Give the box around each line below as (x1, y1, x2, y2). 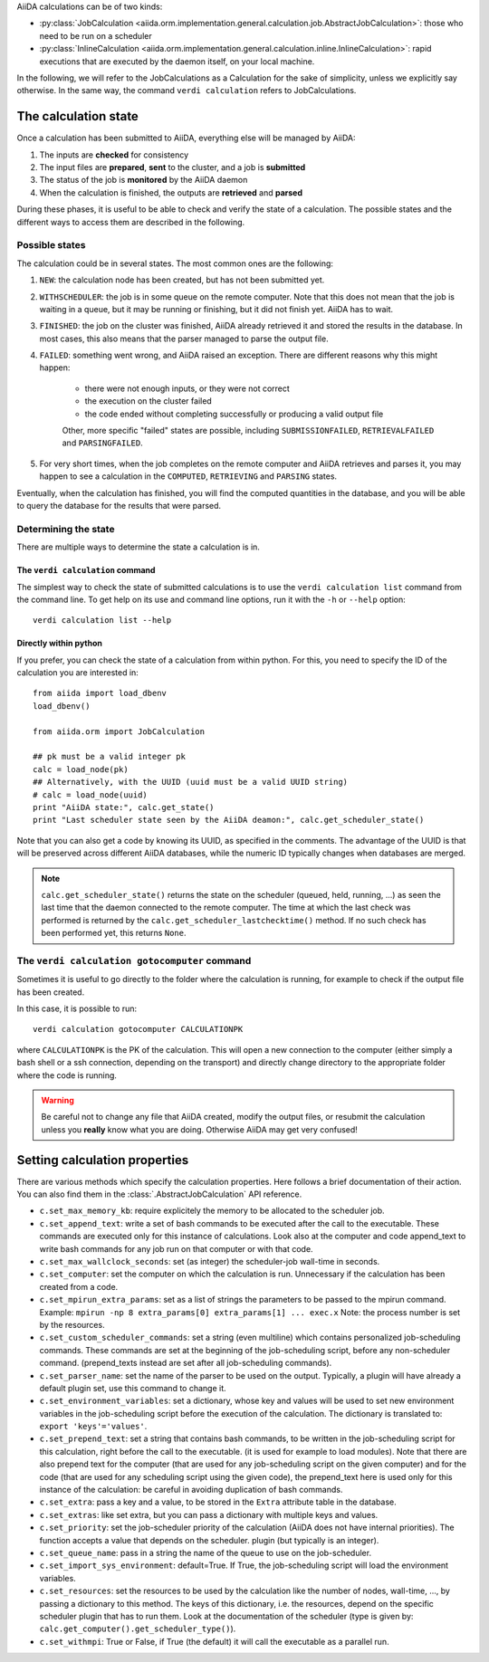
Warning (41, 1094, 74, 1105)
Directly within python (16, 638, 103, 649)
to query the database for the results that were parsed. (16, 500, 222, 511)
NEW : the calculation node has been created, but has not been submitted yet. (39, 274, 325, 285)
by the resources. (39, 1319, 105, 1330)
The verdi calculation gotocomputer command (16, 954, 252, 967)
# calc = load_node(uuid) (33, 789, 149, 800)
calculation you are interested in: (16, 667, 139, 678)
